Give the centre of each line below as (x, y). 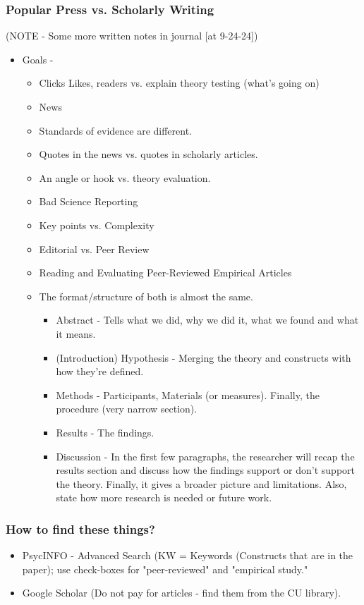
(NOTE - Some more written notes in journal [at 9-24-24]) (132, 36)
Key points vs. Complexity (97, 225)
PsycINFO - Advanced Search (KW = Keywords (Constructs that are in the (188, 555)
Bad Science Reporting (89, 201)
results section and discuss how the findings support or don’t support (206, 470)
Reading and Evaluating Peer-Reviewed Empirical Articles (165, 273)
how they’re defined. (100, 371)
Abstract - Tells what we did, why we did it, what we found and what (207, 320)
